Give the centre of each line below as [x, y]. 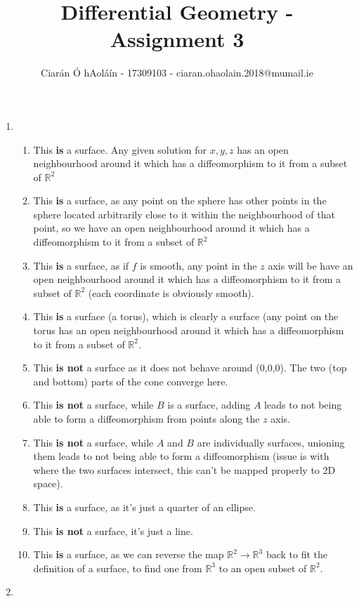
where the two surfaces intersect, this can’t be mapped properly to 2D [184, 469]
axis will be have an [311, 265]
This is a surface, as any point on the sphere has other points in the [180, 200]
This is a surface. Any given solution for [120, 149]
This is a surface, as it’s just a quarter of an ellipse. [144, 507]
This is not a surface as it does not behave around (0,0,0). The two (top [190, 368]
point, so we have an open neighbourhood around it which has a [171, 228]
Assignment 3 [177, 39]
